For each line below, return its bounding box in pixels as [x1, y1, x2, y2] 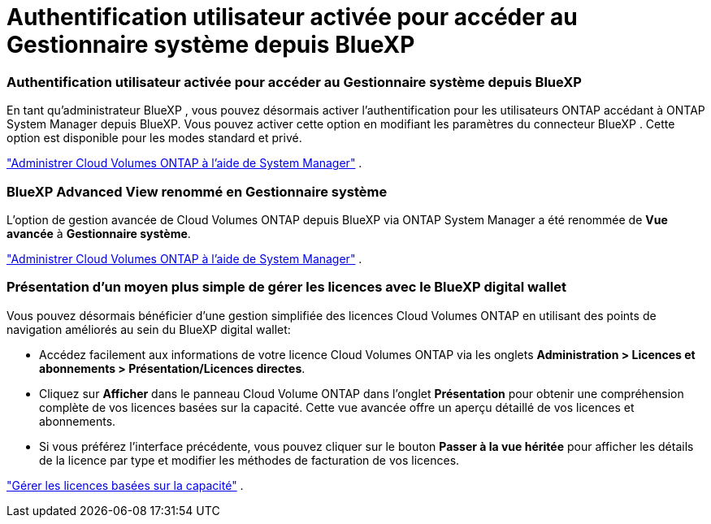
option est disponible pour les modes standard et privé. [7, 131, 302, 145]
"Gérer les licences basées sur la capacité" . [7, 478, 244, 492]
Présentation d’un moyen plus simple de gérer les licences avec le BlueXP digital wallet [7, 279, 566, 296]
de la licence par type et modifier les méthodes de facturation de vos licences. [39, 453, 460, 467]
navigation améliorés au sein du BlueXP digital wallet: [7, 322, 291, 336]
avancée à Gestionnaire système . [7, 226, 191, 240]
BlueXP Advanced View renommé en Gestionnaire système [7, 183, 388, 200]
